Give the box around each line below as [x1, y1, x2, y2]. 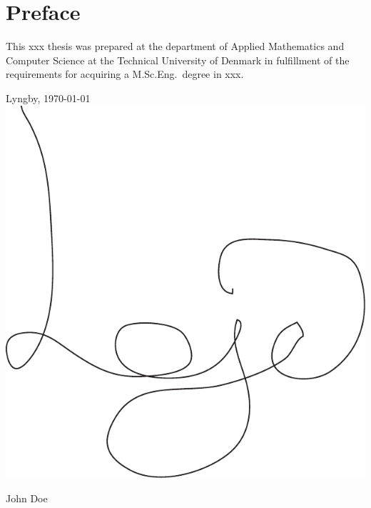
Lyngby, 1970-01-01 [6, 90, 91, 105]
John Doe [6, 490, 48, 505]
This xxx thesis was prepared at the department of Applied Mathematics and [6, 39, 345, 54]
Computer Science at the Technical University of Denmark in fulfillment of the [6, 52, 350, 67]
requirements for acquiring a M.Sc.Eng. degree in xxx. [6, 66, 244, 81]
